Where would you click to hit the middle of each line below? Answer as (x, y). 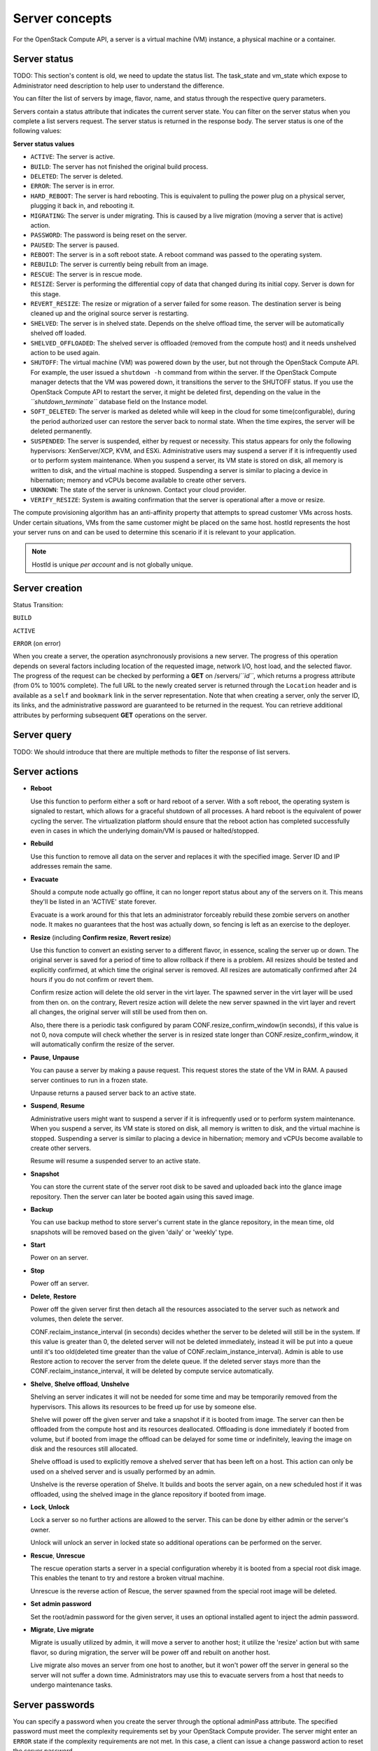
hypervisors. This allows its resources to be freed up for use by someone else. (143, 1406)
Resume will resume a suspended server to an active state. (115, 1161)
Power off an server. (60, 1283)
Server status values (44, 144)
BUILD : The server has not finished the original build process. (119, 166)
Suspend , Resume (58, 1106)
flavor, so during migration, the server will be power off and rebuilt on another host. (150, 1652)
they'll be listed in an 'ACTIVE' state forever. (93, 902)
